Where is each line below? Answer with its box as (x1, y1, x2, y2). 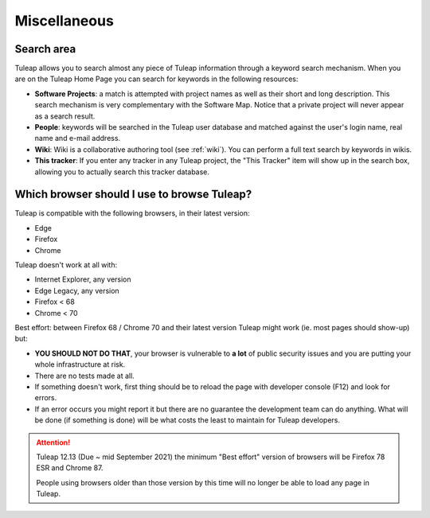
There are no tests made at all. (34, 371, 135, 380)
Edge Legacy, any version (34, 286, 119, 295)
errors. (34, 393, 57, 403)
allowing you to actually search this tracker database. (34, 167, 210, 177)
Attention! (36, 438, 71, 447)
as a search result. (34, 111, 96, 121)
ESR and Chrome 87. (36, 463, 104, 473)
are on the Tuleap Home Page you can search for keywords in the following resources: (14, 74, 299, 84)
